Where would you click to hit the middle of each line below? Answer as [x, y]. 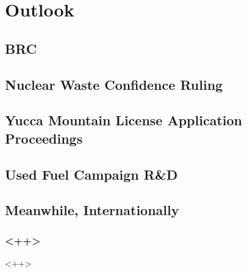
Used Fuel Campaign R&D [91, 174]
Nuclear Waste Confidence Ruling [114, 84]
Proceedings [44, 138]
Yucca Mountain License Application [123, 120]
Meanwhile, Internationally [92, 210]
